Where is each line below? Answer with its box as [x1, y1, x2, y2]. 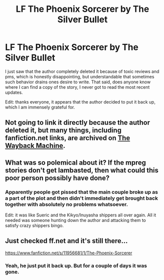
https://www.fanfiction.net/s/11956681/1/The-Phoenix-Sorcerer [5, 250, 133, 256]
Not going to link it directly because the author [5, 118, 150, 127]
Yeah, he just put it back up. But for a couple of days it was [5, 262, 147, 269]
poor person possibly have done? [5, 174, 109, 182]
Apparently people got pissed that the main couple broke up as [5, 188, 158, 195]
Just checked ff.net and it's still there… [5, 237, 128, 245]
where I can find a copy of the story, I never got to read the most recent [5, 84, 150, 90]
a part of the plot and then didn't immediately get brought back [5, 195, 158, 202]
